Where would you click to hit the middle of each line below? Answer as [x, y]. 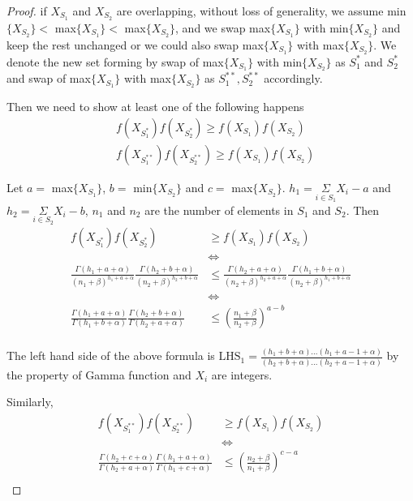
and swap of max [49, 78]
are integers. [242, 374]
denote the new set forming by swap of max [115, 61]
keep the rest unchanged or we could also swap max [135, 44]
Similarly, [30, 402]
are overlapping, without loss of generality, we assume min [261, 11]
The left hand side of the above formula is [111, 355]
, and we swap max [223, 27]
